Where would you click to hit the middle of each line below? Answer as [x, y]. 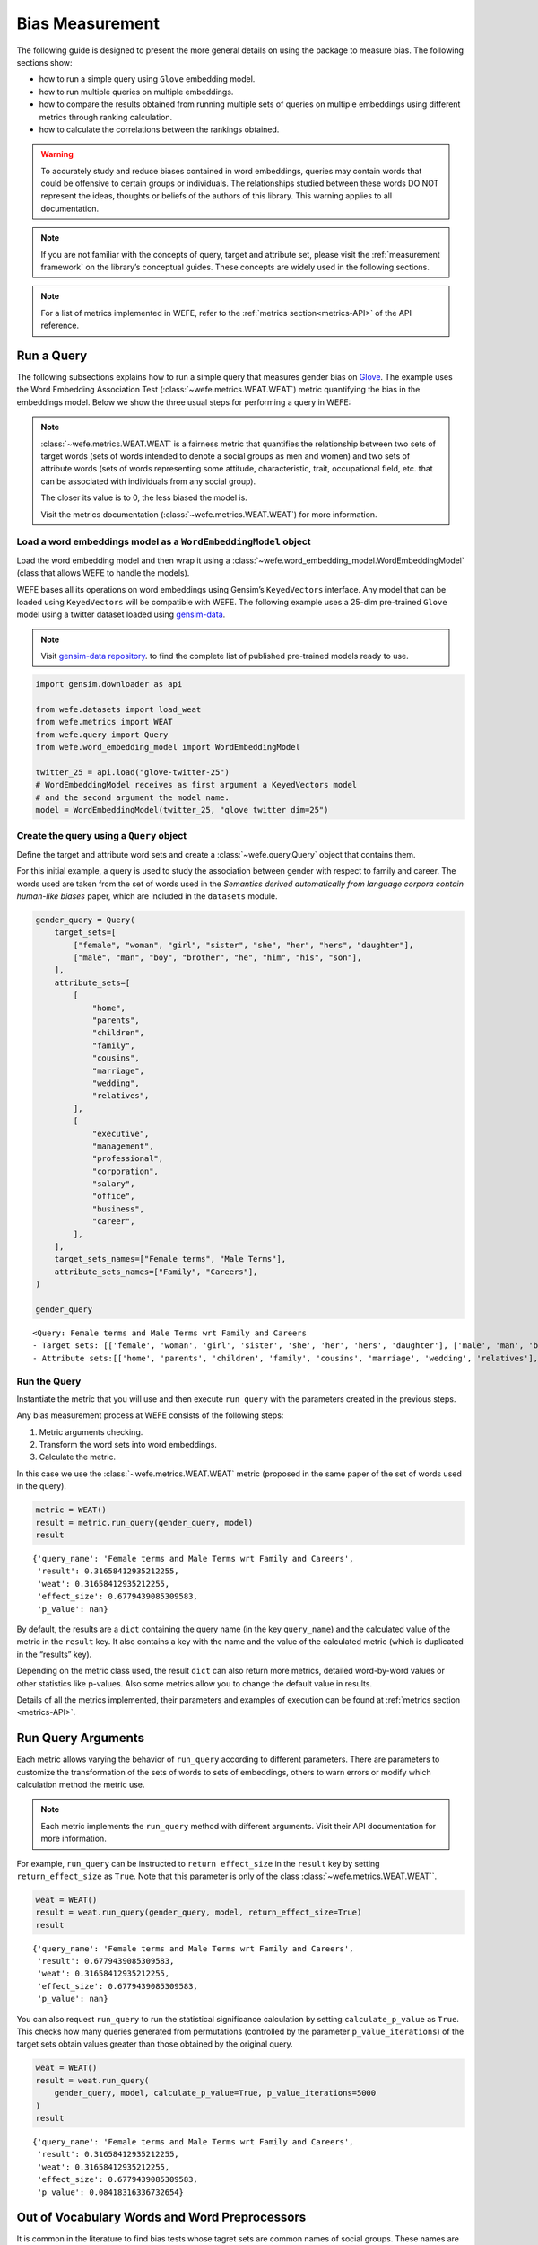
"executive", [121, 1133]
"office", [113, 1196]
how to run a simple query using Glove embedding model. [147, 79]
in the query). [42, 1486]
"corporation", [125, 1171]
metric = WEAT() [71, 1510]
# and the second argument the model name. [133, 797]
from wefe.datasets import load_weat [118, 709]
